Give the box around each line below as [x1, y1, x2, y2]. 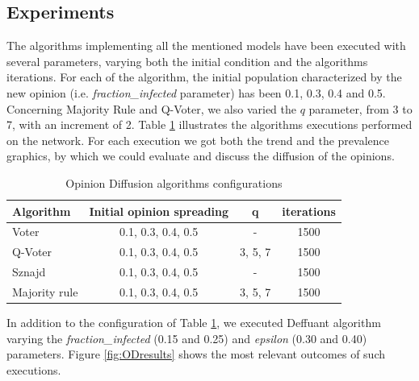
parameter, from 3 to [308, 100, 413, 117]
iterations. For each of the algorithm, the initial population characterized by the [6, 68, 402, 85]
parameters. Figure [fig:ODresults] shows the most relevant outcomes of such [6, 346, 385, 362]
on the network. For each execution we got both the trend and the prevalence [6, 131, 389, 148]
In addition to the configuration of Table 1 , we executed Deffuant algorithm [6, 314, 381, 331]
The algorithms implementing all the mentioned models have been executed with [6, 37, 406, 54]
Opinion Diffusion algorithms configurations [65, 174, 283, 191]
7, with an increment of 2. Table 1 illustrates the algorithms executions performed [6, 116, 413, 133]
